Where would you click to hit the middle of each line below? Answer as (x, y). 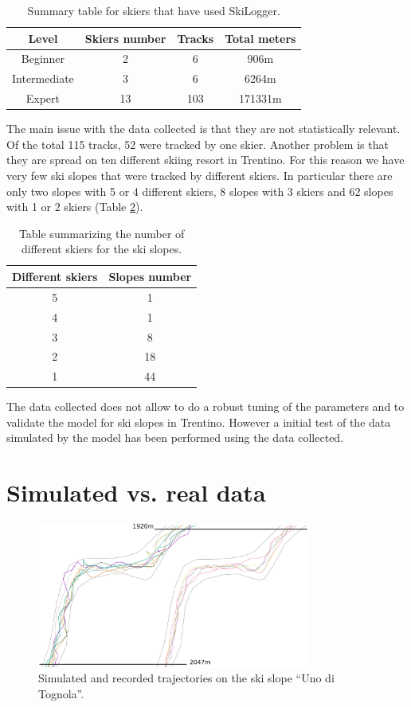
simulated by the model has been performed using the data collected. (175, 437)
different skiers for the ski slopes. (102, 249)
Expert (43, 98)
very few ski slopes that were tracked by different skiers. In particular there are (200, 175)
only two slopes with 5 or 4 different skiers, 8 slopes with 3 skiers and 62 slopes (200, 191)
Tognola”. (61, 693)
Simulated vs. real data (136, 492)
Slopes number (150, 276)
